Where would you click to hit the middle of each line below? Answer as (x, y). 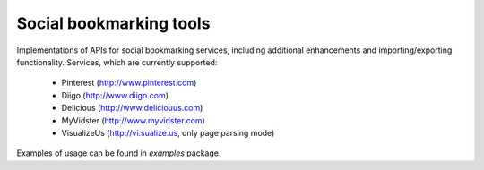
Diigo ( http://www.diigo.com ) (115, 95)
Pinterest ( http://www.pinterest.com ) (129, 83)
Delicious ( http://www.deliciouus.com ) (132, 108)
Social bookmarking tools (113, 23)
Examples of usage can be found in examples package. (119, 153)
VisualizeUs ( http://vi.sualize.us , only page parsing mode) (168, 132)
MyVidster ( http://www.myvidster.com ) (133, 120)
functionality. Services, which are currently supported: (117, 62)
